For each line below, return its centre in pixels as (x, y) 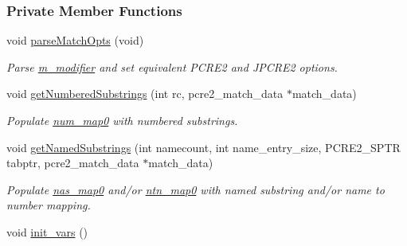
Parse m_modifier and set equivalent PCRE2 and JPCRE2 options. (172, 66)
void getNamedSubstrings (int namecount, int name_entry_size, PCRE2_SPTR (203, 147)
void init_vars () (47, 231)
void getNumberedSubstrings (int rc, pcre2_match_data (145, 94)
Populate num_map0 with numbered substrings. (122, 120)
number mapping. (49, 205)
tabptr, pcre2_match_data (73, 163)
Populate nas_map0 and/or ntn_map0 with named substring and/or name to (196, 189)
